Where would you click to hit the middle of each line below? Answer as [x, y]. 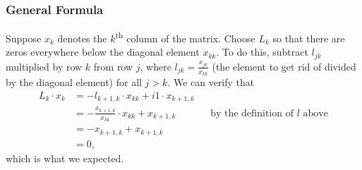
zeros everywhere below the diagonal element [103, 52]
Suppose [24, 38]
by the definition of [252, 113]
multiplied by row [44, 66]
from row [113, 66]
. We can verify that [211, 82]
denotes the [82, 38]
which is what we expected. [65, 158]
